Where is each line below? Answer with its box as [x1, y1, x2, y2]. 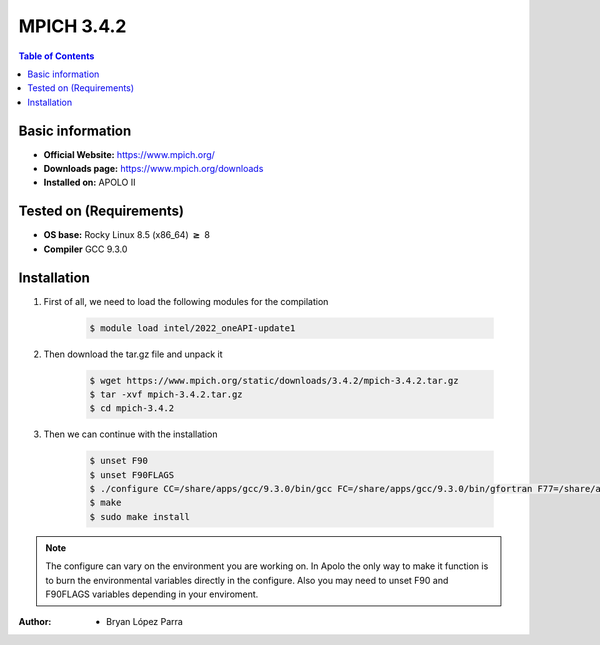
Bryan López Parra [106, 616, 184, 628]
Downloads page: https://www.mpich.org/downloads [43, 163, 264, 175]
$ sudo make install [89, 511, 190, 522]
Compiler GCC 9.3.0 [43, 243, 128, 255]
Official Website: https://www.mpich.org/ [43, 148, 215, 160]
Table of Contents [18, 50, 95, 62]
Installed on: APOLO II [43, 176, 136, 189]
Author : [18, 616, 52, 628]
